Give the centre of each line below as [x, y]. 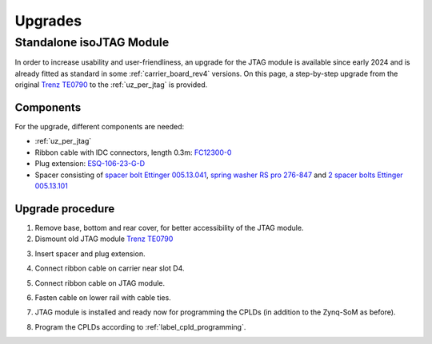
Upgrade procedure [65, 209]
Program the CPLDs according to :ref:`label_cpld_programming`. [140, 326]
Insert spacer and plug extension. [90, 253]
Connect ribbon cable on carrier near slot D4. [110, 268]
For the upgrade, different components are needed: [100, 127]
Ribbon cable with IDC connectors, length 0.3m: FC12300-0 [133, 152]
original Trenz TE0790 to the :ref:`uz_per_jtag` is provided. [111, 85]
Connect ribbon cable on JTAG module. [100, 283]
